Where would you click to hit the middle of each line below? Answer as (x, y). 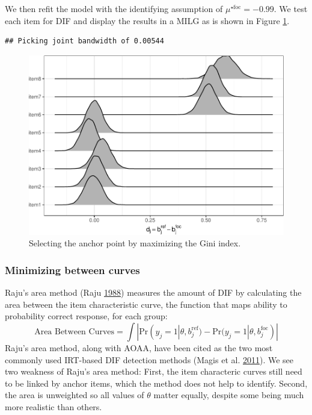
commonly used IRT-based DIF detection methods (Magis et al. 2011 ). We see (149, 359)
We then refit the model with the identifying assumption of (114, 8)
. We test (291, 8)
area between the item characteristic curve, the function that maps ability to (146, 304)
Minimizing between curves (72, 270)
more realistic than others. (54, 406)
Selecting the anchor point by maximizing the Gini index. (135, 243)
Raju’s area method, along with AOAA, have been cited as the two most (139, 347)
